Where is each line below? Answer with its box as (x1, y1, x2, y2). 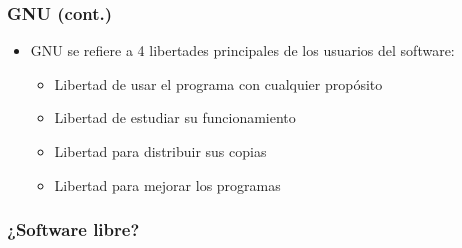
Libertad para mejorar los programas (54, 174, 281, 195)
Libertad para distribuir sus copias (54, 141, 267, 161)
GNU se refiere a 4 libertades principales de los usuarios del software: (30, 40, 455, 61)
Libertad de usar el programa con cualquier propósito (54, 73, 383, 94)
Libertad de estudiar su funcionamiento (54, 107, 296, 128)
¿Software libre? (7, 217, 140, 242)
